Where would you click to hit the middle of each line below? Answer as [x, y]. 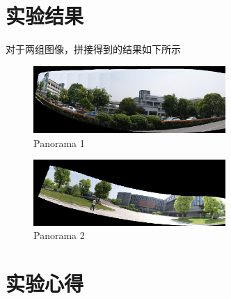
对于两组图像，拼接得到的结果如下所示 [93, 49]
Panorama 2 [59, 235]
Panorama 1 [59, 143]
